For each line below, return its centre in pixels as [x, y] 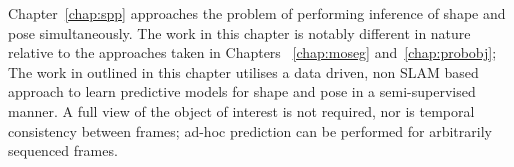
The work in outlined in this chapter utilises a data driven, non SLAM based [243, 71]
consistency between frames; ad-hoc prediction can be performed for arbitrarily [250, 130]
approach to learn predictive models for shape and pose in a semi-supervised [242, 91]
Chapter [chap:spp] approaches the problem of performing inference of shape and [257, 13]
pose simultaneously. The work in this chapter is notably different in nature [239, 32]
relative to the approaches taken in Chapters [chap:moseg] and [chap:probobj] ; [252, 52]
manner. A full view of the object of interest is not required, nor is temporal [241, 110]
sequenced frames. [63, 150]
